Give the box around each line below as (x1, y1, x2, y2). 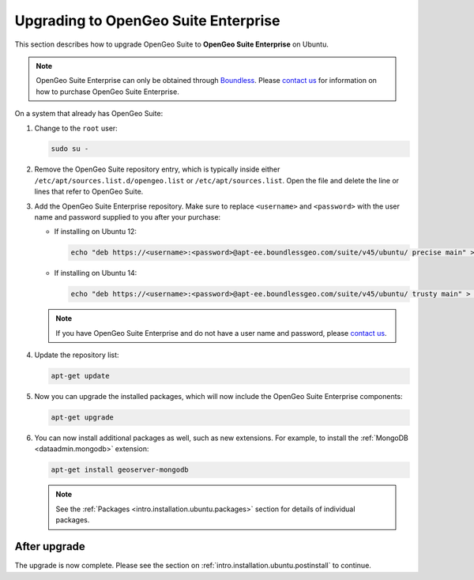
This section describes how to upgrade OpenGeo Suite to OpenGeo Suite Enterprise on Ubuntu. (14, 40, 329, 49)
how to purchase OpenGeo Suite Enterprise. (36, 87, 179, 96)
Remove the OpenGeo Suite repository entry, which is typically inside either (34, 164, 280, 174)
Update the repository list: (34, 350, 119, 360)
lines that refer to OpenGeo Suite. (34, 186, 144, 197)
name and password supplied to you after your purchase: (34, 213, 221, 222)
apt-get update (51, 371, 110, 381)
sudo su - (51, 145, 89, 153)
